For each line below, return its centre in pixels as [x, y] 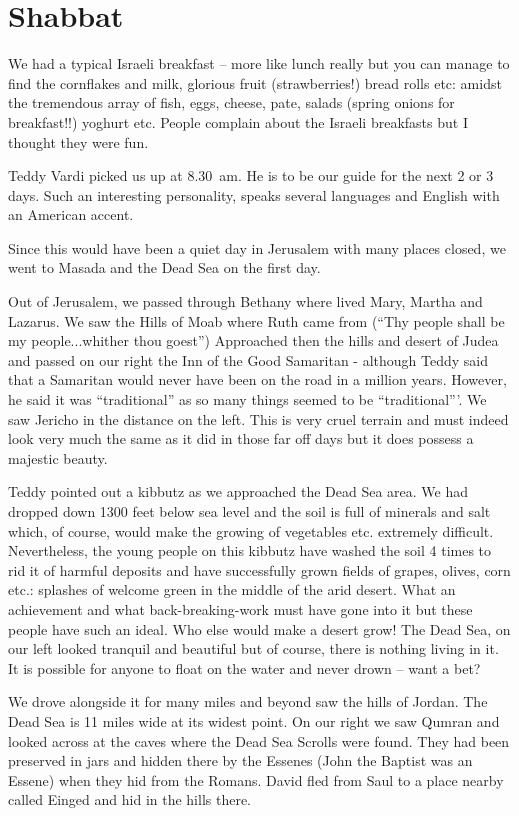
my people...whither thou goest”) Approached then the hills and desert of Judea [253, 340]
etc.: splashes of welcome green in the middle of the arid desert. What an [232, 589]
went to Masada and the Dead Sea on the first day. [164, 267]
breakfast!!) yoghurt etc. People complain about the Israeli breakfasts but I [238, 121]
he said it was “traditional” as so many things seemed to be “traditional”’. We [247, 399]
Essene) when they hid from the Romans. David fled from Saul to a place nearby [256, 779]
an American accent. [71, 214]
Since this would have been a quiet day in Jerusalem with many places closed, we [257, 247]
